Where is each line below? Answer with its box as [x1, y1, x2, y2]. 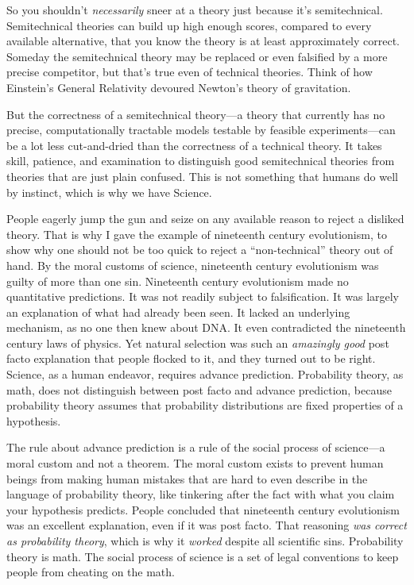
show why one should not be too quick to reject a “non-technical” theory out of [6, 241, 393, 258]
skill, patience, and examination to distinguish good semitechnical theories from [6, 152, 395, 169]
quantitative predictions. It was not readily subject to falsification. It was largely [6, 288, 400, 305]
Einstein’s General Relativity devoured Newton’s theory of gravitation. [6, 79, 351, 95]
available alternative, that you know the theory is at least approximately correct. [6, 33, 400, 49]
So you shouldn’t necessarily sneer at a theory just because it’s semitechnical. [6, 2, 383, 17]
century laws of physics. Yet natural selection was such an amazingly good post [6, 334, 389, 351]
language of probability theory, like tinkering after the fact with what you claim [6, 486, 395, 502]
